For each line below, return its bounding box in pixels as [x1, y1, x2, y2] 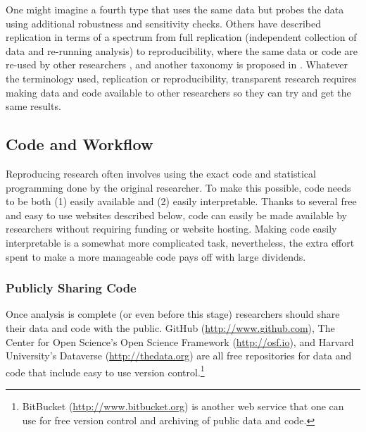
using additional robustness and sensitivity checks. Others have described [6, 16, 322, 30]
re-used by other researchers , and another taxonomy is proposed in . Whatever [6, 57, 348, 72]
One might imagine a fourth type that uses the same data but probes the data [6, 2, 344, 16]
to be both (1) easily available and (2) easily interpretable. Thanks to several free [6, 194, 357, 209]
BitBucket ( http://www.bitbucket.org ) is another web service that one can [22, 398, 344, 413]
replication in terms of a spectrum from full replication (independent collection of [6, 30, 357, 44]
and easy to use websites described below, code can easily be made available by [6, 207, 347, 222]
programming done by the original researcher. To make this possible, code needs [6, 180, 351, 195]
